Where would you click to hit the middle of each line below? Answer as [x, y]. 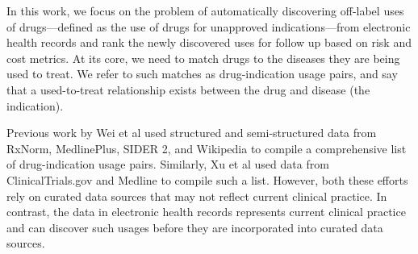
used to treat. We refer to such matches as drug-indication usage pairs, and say [202, 74]
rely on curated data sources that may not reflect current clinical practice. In [197, 196]
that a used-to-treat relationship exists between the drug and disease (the [188, 89]
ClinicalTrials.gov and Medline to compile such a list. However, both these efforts [207, 179]
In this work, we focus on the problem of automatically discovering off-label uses [205, 10]
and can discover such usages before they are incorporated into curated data [195, 227]
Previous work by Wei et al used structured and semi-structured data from [192, 133]
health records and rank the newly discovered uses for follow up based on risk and [209, 42]
